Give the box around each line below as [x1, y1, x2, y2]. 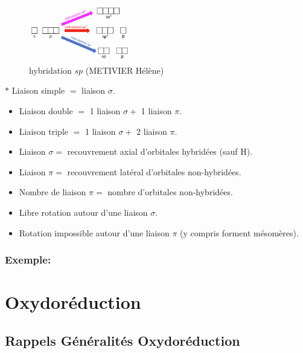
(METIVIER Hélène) [85, 63, 164, 76]
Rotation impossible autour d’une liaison [19, 226, 170, 239]
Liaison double [19, 105, 73, 117]
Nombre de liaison [19, 186, 86, 198]
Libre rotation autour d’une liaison [19, 206, 148, 218]
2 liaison [136, 125, 167, 137]
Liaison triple [19, 125, 69, 137]
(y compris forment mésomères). [180, 226, 299, 239]
